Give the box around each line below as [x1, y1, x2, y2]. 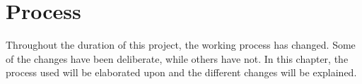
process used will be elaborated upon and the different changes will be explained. [6, 65, 357, 80]
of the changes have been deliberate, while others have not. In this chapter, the [6, 51, 349, 66]
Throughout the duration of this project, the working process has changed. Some [6, 37, 356, 52]
